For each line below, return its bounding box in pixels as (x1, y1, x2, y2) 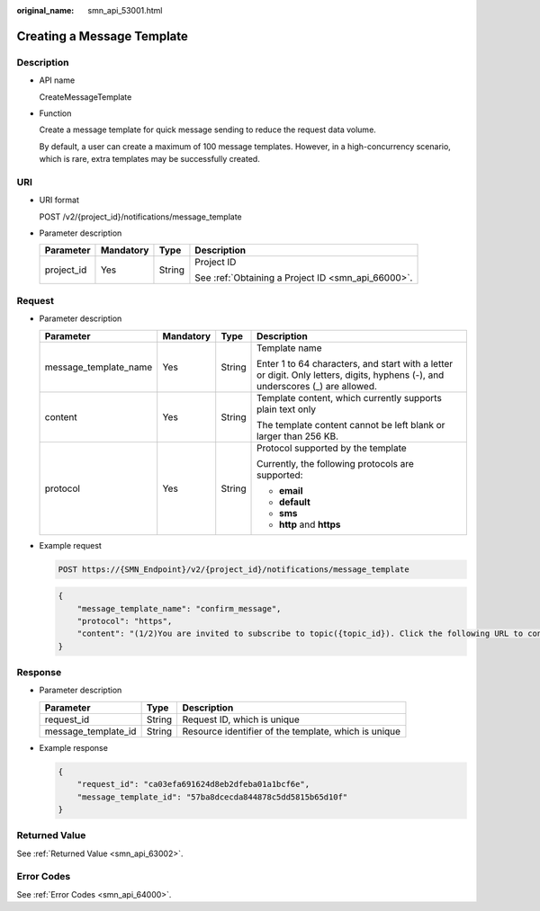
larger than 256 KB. (256, 430, 339, 442)
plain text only (256, 403, 317, 415)
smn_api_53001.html (87, 5, 163, 15)
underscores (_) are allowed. (256, 380, 378, 392)
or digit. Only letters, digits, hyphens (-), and (256, 369, 445, 381)
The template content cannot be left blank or (256, 418, 445, 431)
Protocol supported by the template (256, 442, 407, 454)
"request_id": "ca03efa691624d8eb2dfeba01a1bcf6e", (76, 779, 310, 790)
